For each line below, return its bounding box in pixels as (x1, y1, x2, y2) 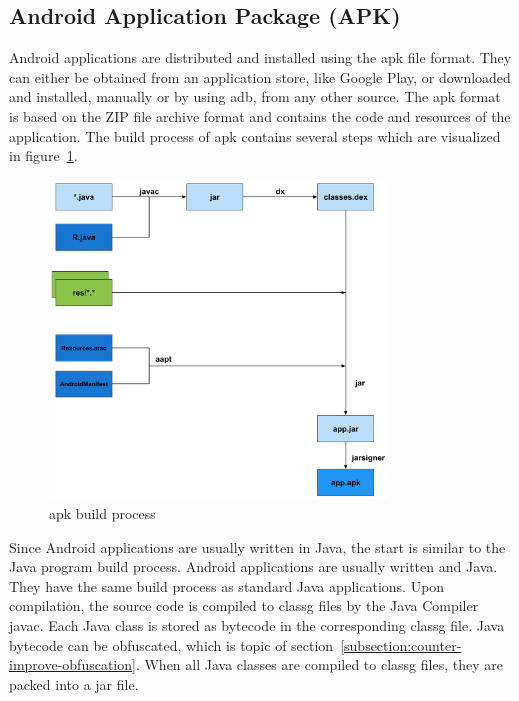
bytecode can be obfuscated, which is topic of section (9, 634, 334, 655)
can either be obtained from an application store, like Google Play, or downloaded (9, 66, 511, 87)
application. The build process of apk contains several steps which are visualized (9, 125, 501, 146)
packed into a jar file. (9, 673, 139, 694)
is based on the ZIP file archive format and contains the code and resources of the (9, 105, 511, 126)
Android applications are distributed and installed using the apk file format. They (9, 47, 512, 68)
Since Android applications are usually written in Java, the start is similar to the (9, 536, 506, 557)
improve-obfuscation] (9, 654, 136, 675)
